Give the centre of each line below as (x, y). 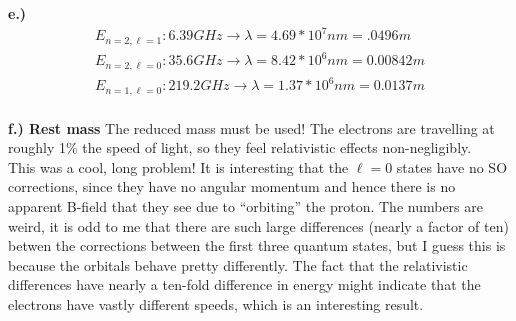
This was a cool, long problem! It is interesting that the (178, 166)
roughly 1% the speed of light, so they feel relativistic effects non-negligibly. (240, 147)
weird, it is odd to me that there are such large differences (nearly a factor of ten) (258, 225)
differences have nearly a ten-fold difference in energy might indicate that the (244, 284)
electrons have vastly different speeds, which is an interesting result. (216, 303)
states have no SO (452, 166)
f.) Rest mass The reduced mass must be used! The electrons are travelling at (251, 127)
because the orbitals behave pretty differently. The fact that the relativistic (238, 264)
